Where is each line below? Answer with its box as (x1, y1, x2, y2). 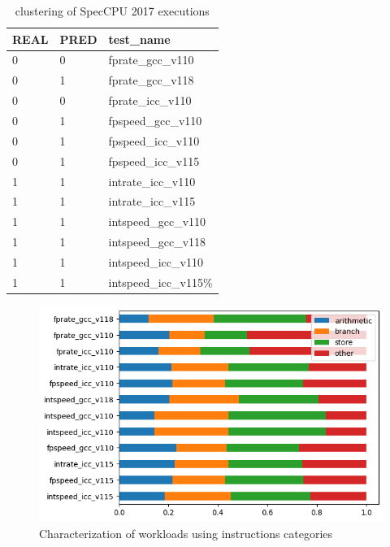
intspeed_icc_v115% (108, 273, 213, 290)
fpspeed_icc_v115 (108, 152, 200, 169)
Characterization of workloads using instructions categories (39, 524, 333, 541)
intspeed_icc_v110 (108, 253, 203, 270)
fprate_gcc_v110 (108, 51, 194, 68)
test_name (108, 30, 171, 47)
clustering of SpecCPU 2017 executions (15, 2, 210, 19)
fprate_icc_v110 (108, 92, 192, 109)
